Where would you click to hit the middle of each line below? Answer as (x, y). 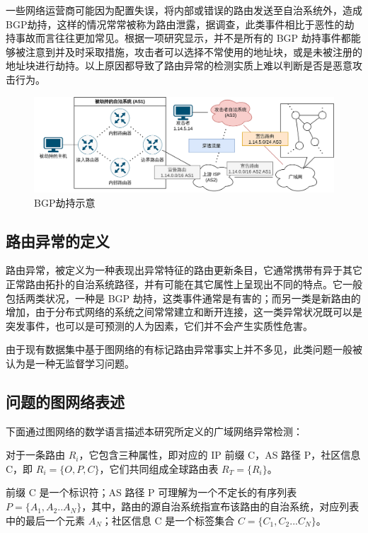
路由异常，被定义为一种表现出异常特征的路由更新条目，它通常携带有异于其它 (184, 270)
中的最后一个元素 (45, 520)
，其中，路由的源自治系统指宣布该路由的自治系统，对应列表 (220, 506)
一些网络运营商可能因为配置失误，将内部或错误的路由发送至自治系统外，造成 (184, 10)
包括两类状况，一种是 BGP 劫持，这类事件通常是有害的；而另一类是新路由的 (183, 298)
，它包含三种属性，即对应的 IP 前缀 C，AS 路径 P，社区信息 (220, 455)
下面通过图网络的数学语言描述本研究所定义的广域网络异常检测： (154, 431)
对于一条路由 (35, 455)
